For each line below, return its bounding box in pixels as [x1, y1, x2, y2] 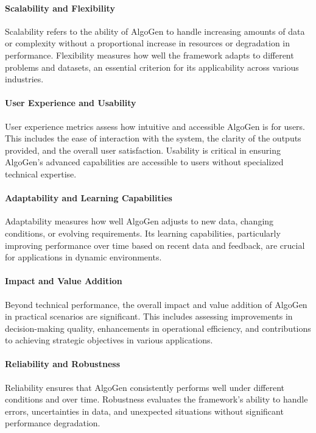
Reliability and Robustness [5, 357, 120, 370]
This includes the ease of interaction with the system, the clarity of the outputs [5, 132, 301, 145]
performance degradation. [5, 417, 100, 429]
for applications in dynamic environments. [5, 251, 162, 263]
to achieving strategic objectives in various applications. [5, 334, 213, 346]
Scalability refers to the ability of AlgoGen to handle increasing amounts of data [5, 24, 305, 37]
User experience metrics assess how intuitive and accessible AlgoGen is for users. [5, 120, 305, 132]
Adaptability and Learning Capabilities [5, 191, 172, 204]
